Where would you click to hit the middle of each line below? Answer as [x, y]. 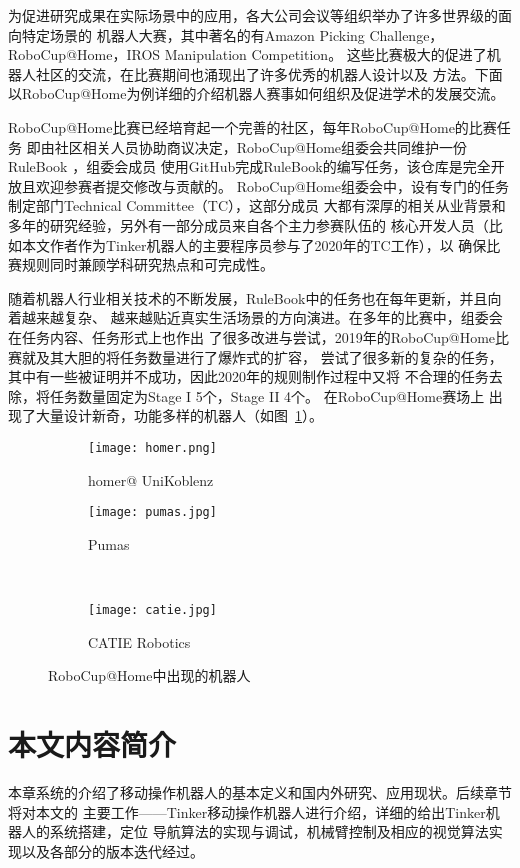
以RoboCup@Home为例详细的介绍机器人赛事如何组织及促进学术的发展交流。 [256, 93]
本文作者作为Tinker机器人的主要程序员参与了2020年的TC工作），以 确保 [254, 244]
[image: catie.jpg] [152, 609]
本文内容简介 [92, 744]
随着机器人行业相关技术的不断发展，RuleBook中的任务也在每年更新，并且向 [255, 297]
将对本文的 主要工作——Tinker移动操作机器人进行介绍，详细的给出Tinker [247, 811]
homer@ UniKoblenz [151, 479]
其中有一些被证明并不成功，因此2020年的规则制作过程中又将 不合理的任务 [248, 376]
